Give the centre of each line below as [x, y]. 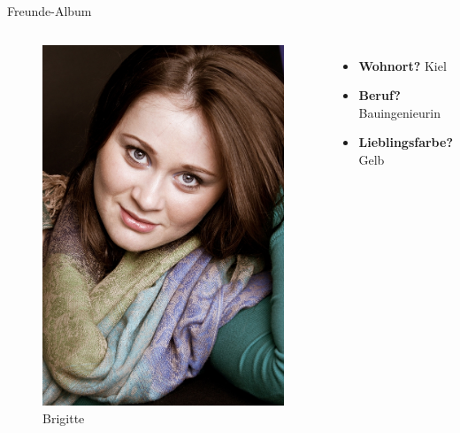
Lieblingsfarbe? [406, 142]
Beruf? [379, 95]
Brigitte [64, 418]
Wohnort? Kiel [402, 65]
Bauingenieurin [399, 112]
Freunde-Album [50, 11]
